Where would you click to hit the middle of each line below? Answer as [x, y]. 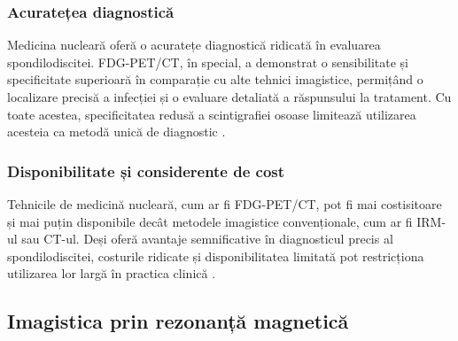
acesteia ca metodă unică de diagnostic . [116, 132]
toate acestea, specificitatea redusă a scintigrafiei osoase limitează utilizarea [212, 114]
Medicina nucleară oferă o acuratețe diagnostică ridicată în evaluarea [194, 45]
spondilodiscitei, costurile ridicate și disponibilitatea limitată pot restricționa [216, 256]
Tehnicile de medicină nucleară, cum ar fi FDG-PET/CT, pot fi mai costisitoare [225, 204]
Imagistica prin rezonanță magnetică [178, 321]
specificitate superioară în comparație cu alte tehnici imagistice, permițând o [215, 79]
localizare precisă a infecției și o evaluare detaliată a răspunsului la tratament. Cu [229, 97]
